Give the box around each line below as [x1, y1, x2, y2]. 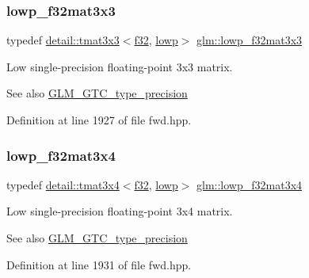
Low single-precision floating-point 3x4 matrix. [6, 203, 233, 219]
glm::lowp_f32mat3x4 [196, 176, 303, 192]
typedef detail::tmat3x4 [6, 176, 120, 192]
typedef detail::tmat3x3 [6, 32, 120, 48]
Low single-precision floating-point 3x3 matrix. [6, 58, 233, 74]
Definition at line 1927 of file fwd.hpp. [6, 112, 192, 128]
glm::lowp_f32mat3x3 [196, 32, 303, 48]
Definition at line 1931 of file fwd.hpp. [6, 256, 192, 272]
